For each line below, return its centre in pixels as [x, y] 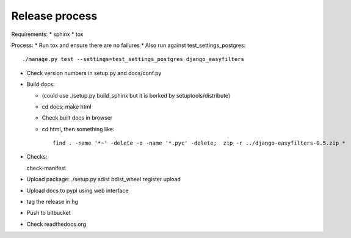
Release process [54, 16]
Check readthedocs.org [56, 224]
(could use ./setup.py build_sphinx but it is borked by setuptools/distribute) [136, 95]
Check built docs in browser [77, 118]
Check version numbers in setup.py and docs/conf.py [94, 73]
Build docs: [41, 84]
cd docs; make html [67, 106]
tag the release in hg [52, 202]
